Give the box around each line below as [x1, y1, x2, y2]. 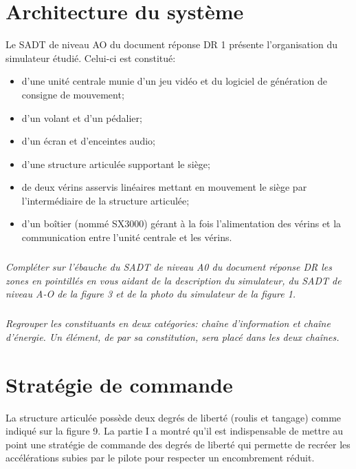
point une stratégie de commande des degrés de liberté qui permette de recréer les [5, 437, 351, 451]
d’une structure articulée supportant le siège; [21, 156, 210, 171]
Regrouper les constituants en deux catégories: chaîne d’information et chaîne [5, 316, 331, 331]
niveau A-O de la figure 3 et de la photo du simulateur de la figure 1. [5, 286, 296, 301]
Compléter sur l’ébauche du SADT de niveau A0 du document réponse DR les [5, 260, 332, 274]
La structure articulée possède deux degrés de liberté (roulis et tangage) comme [5, 410, 342, 424]
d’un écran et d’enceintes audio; [21, 134, 155, 148]
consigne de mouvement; [21, 87, 124, 101]
